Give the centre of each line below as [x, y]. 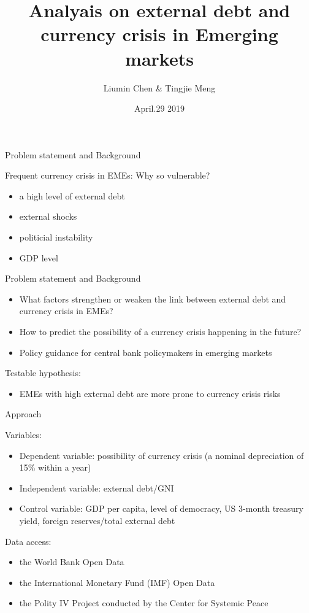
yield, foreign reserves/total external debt [97, 520]
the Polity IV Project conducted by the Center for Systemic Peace [144, 603]
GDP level [39, 257]
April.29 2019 [159, 108]
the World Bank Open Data [72, 562]
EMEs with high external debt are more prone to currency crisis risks [150, 393]
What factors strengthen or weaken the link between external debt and [153, 299]
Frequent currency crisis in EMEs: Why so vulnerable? [108, 175]
